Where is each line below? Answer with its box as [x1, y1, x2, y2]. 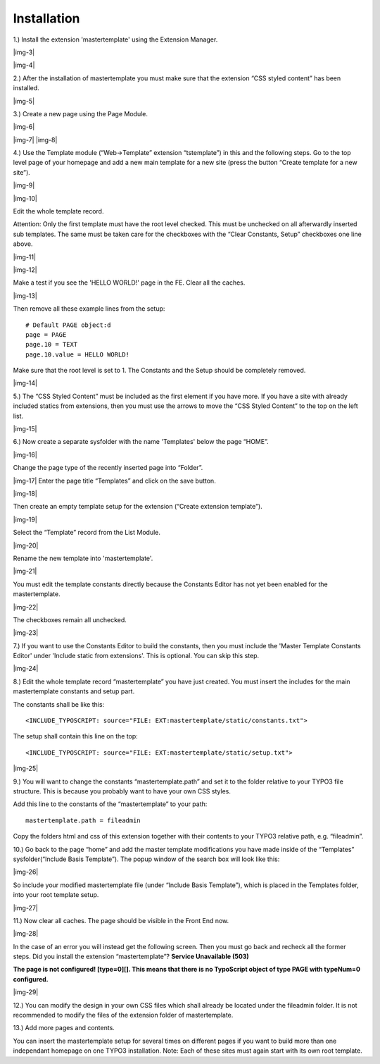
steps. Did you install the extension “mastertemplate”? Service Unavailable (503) [13, 952, 249, 961]
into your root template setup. [13, 891, 99, 899]
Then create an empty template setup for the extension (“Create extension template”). [13, 502, 263, 511]
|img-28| [13, 929, 39, 938]
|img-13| [13, 291, 38, 299]
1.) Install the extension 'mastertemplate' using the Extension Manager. [13, 35, 218, 44]
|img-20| [13, 541, 39, 550]
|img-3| [13, 48, 35, 56]
